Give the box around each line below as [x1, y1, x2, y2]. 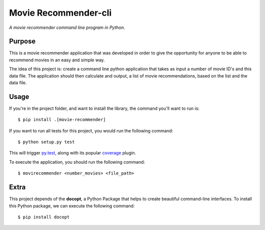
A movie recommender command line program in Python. [9, 25, 125, 30]
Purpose [9, 37, 36, 46]
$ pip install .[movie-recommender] [18, 117, 106, 123]
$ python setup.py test [18, 139, 75, 145]
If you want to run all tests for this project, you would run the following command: [9, 128, 174, 133]
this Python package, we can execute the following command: [9, 203, 135, 208]
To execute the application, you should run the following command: [9, 159, 145, 165]
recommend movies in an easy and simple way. [9, 57, 105, 63]
